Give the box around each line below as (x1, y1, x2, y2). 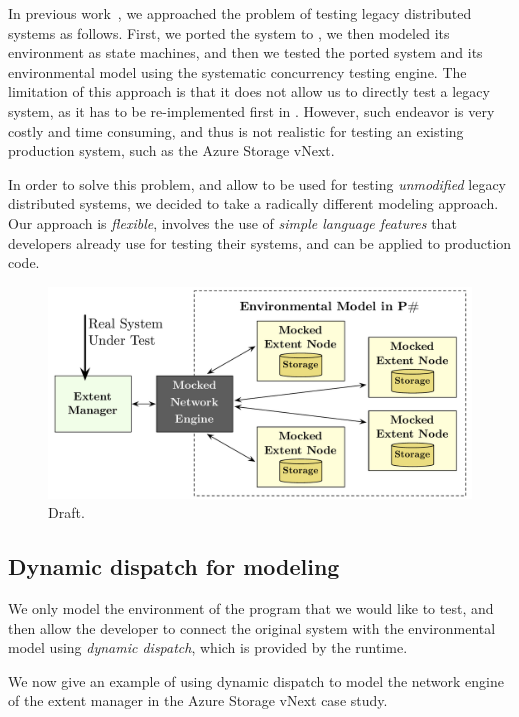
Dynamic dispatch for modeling (8, 551, 340, 582)
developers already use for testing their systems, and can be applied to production (8, 232, 512, 253)
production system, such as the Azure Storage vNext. (8, 140, 335, 161)
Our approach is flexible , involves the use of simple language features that (8, 212, 457, 233)
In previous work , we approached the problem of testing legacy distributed (8, 3, 472, 23)
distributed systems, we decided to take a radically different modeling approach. (8, 193, 499, 214)
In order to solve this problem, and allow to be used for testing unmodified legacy (8, 173, 506, 194)
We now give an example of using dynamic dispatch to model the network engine (8, 670, 505, 691)
